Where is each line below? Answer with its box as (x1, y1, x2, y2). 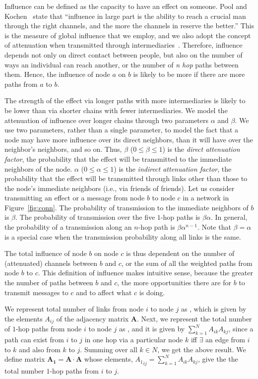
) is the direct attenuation (162, 144, 240, 154)
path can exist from (4, 334, 64, 345)
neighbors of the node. (4, 163, 72, 174)
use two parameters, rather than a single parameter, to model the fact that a (4, 125, 238, 135)
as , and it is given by (119, 323, 185, 334)
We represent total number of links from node (4, 304, 144, 314)
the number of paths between (4, 277, 93, 288)
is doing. (139, 287, 165, 297)
